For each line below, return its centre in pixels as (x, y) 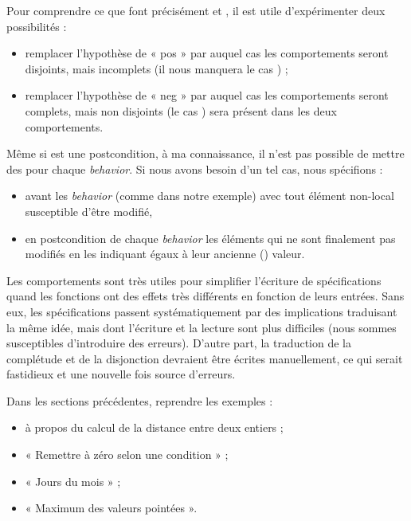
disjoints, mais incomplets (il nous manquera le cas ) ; (157, 68)
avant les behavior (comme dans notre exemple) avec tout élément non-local (209, 196)
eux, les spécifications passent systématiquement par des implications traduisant (202, 311)
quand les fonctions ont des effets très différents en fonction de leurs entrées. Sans (205, 296)
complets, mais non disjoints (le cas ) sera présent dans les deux (181, 110)
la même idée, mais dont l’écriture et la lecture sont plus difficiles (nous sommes (202, 327)
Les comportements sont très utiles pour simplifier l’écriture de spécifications (194, 280)
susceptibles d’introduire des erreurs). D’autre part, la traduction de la (179, 343)
